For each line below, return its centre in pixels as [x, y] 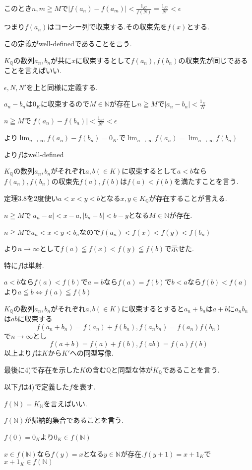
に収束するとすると [153, 308]
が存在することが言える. [188, 198]
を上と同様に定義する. [62, 87]
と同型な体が [132, 369]
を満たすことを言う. [206, 181]
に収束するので [65, 104]
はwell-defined [42, 154]
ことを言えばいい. [33, 70]
